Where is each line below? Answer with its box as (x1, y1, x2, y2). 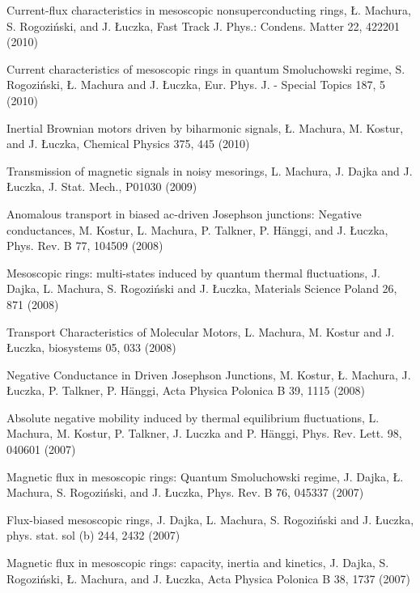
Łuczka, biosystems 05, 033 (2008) (6, 339, 176, 356)
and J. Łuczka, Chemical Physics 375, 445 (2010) (6, 135, 250, 152)
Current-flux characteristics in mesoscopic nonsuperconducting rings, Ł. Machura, (6, 2, 411, 18)
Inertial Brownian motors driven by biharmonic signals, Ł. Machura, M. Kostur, (6, 119, 404, 136)
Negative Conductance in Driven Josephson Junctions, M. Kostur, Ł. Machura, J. (6, 366, 411, 383)
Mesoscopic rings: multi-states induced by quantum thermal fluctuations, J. (6, 264, 380, 281)
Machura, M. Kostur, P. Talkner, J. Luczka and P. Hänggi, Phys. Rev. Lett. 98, (6, 425, 402, 442)
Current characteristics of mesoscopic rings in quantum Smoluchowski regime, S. (6, 60, 405, 77)
